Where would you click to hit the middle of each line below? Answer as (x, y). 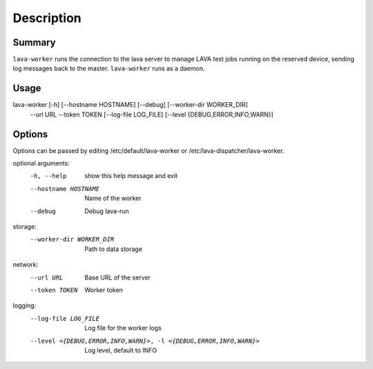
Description (47, 18)
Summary (34, 42)
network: (26, 265)
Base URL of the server (118, 277)
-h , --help (48, 176)
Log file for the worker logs (123, 328)
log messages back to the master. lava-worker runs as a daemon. (109, 68)
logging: (25, 306)
